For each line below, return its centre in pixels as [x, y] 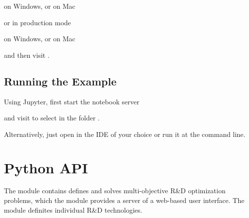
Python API [46, 167]
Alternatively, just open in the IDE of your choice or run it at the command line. [125, 134]
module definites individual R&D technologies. [73, 210]
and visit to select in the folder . [52, 118]
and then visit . [27, 55]
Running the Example [60, 81]
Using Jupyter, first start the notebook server [72, 101]
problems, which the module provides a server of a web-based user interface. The [124, 200]
